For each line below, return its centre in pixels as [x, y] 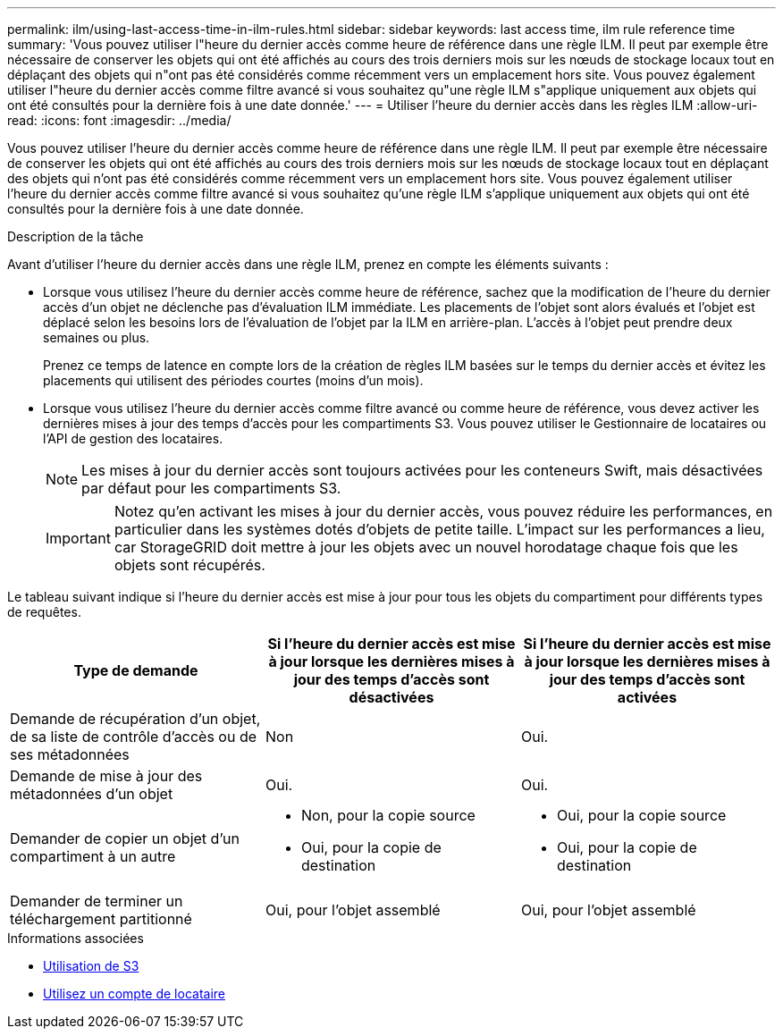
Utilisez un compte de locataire [134, 994]
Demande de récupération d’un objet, [135, 719]
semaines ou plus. [97, 337]
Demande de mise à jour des [106, 776]
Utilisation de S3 [91, 966]
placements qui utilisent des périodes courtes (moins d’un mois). [233, 380]
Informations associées [76, 938]
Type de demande [136, 670]
